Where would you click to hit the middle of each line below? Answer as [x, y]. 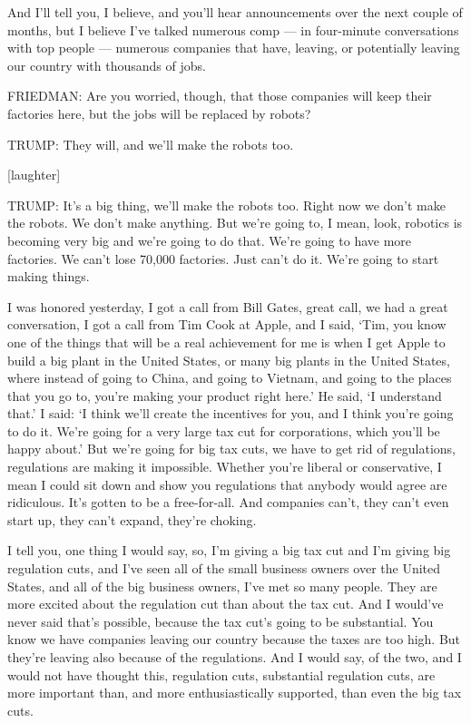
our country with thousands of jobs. [107, 65]
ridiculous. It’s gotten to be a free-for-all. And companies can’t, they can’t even [228, 502]
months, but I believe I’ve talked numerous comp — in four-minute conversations [233, 29]
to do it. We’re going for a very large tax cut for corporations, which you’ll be [224, 430]
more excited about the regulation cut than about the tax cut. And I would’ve [226, 604]
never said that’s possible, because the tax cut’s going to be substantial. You [221, 621]
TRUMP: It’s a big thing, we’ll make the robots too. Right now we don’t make [226, 205]
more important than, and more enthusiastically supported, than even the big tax [235, 693]
